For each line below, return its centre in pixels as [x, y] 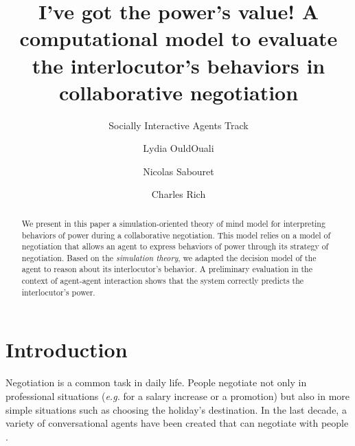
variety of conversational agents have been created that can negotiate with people [177, 423]
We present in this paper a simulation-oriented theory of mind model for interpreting [173, 223]
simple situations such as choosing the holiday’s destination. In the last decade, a [176, 409]
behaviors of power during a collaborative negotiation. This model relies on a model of [176, 235]
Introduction [67, 349]
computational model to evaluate [179, 38]
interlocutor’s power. [58, 292]
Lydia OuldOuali [179, 148]
